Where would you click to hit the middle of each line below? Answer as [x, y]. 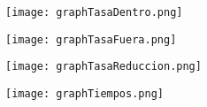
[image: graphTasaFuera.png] [91, 39]
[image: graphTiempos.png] [84, 93]
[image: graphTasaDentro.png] [94, 12]
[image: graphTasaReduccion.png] [103, 67]
